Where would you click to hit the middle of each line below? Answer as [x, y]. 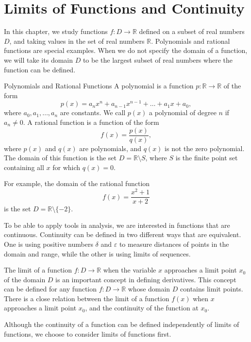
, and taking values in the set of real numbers [77, 41]
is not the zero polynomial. [205, 148]
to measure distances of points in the [174, 244]
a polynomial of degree [183, 112]
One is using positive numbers [49, 244]
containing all [24, 167]
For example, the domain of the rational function [77, 183]
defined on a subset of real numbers [192, 31]
